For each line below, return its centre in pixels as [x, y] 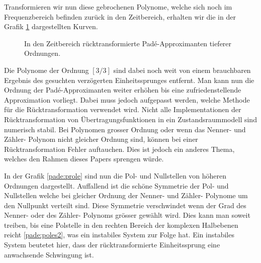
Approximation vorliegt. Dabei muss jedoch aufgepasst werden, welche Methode [127, 99]
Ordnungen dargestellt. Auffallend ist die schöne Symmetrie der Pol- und [116, 185]
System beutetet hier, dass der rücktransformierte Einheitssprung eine [112, 245]
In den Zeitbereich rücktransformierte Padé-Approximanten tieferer [128, 43]
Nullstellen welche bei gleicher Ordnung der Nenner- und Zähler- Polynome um [126, 195]
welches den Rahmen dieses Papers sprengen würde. [84, 159]
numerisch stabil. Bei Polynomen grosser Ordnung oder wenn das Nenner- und [125, 129]
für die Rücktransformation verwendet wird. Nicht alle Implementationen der [123, 109]
